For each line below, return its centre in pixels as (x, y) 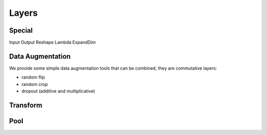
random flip (33, 77)
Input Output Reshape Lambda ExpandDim (52, 43)
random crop (35, 84)
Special (21, 30)
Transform (26, 105)
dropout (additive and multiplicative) (58, 91)
